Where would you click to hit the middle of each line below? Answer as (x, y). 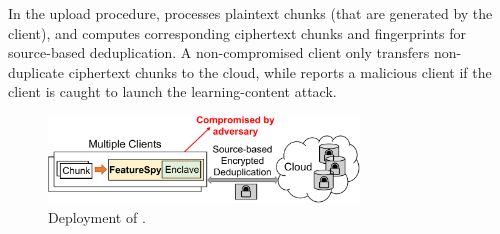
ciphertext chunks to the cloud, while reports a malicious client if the (280, 71)
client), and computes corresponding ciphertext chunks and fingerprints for (237, 32)
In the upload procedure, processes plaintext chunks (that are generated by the (250, 13)
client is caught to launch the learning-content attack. (172, 91)
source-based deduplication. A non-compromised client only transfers (219, 52)
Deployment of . (97, 217)
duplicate (36, 71)
